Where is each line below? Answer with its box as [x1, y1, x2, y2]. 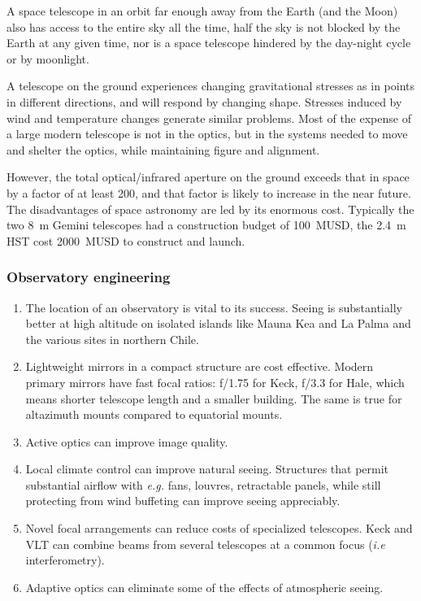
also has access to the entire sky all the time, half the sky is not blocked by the [7, 18, 401, 35]
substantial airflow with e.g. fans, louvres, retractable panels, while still [25, 476, 381, 493]
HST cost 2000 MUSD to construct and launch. [7, 232, 245, 249]
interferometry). [25, 551, 105, 568]
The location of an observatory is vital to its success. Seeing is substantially [25, 298, 402, 316]
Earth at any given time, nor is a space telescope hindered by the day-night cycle [7, 34, 411, 51]
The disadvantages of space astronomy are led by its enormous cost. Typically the [7, 200, 414, 217]
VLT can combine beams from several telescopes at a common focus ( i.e [25, 535, 385, 552]
